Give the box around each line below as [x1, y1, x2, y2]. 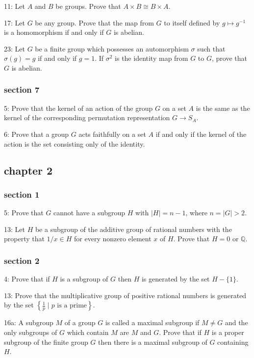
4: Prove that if [4, 274, 50, 284]
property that [4, 233, 45, 244]
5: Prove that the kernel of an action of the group [4, 102, 153, 113]
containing [217, 336, 249, 347]
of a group [64, 317, 96, 328]
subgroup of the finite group [4, 336, 88, 347]
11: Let [4, 1, 25, 11]
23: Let [4, 43, 25, 53]
